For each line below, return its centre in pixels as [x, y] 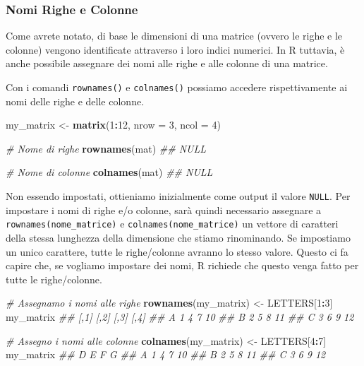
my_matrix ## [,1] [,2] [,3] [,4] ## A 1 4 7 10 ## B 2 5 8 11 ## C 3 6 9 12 [180, 316]
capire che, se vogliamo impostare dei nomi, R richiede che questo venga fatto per [182, 265]
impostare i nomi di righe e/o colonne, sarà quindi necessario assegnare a [164, 209]
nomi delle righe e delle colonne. [75, 101]
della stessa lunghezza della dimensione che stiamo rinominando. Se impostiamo [178, 237]
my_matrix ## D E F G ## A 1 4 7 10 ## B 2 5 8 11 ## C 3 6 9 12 [166, 354]
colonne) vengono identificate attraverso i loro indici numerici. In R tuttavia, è [175, 49]
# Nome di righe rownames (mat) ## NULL [106, 148]
